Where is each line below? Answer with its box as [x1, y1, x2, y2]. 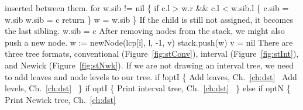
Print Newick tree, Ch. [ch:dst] [5, 93, 116, 105]
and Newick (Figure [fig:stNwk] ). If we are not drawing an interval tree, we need [5, 59, 294, 71]
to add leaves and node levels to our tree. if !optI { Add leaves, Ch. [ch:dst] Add [5, 70, 297, 82]
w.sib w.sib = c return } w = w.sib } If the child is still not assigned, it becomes [5, 13, 293, 25]
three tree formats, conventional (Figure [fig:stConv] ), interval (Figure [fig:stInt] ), [5, 47, 299, 60]
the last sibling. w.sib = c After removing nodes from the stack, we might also [5, 25, 285, 37]
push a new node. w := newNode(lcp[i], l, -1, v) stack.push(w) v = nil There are [5, 36, 293, 48]
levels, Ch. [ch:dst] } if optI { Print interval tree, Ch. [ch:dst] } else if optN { [5, 82, 291, 94]
